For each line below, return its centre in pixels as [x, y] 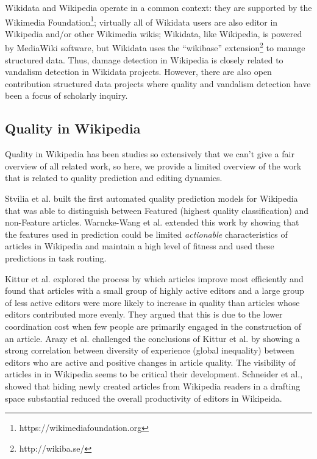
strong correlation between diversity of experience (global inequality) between [150, 350]
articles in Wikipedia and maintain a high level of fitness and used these [140, 246]
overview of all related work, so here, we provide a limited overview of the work [153, 165]
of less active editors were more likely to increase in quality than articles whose [152, 302]
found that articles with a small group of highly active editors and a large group [155, 290]
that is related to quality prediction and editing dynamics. [114, 178]
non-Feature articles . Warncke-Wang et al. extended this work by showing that [152, 222]
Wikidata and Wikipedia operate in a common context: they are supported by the [158, 7]
